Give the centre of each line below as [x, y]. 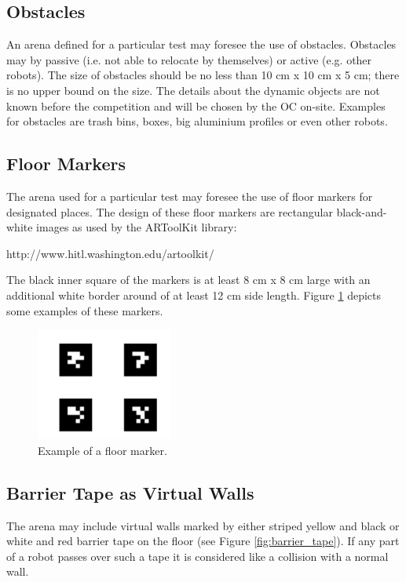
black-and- [362, 211]
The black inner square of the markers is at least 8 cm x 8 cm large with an [188, 280]
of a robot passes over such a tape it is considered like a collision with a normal [198, 556]
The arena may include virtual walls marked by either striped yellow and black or [203, 525]
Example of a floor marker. [102, 450]
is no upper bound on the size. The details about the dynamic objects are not [193, 90]
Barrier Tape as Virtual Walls [130, 492]
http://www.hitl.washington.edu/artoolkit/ [110, 253]
